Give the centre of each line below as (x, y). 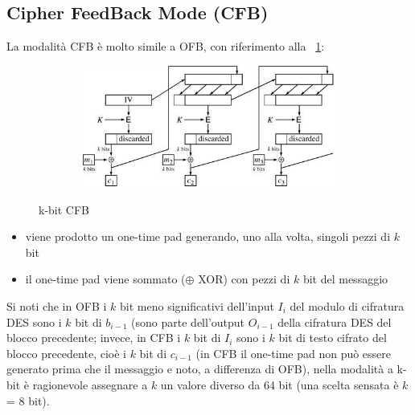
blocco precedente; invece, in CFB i (94, 338)
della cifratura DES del (335, 321)
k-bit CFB (64, 209)
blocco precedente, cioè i (66, 353)
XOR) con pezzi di (244, 279)
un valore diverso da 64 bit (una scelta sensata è (279, 384)
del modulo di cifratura (347, 305)
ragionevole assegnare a (90, 384)
